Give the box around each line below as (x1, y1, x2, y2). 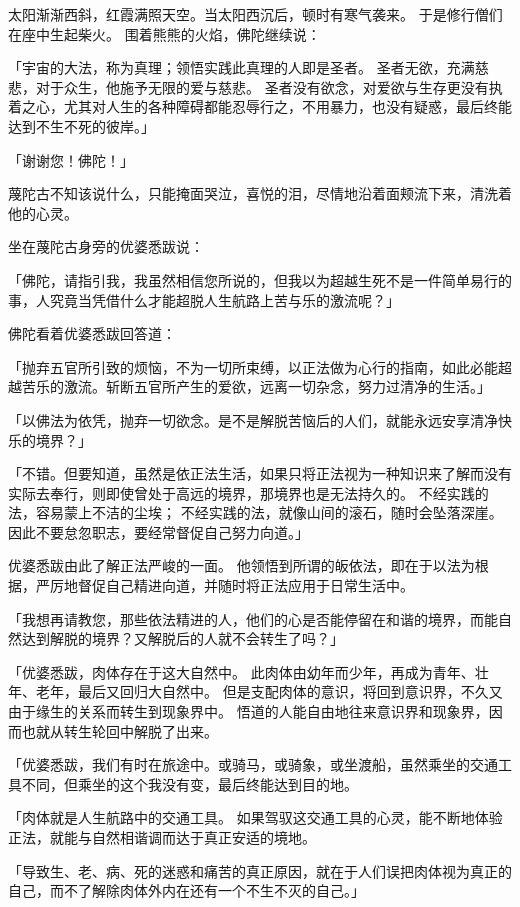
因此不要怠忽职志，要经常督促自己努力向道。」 (8, 521, 309, 542)
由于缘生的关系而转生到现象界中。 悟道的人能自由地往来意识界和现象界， (8, 701, 489, 722)
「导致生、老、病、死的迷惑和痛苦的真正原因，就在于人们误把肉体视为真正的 (8, 860, 512, 881)
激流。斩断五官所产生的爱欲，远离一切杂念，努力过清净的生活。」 (63, 376, 491, 397)
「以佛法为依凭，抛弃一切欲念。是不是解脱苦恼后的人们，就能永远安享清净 (8, 409, 498, 430)
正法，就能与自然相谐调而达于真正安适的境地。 (8, 827, 316, 847)
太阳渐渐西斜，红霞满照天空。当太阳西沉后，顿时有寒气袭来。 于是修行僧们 (8, 4, 503, 24)
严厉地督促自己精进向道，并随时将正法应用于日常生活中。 (35, 575, 414, 596)
